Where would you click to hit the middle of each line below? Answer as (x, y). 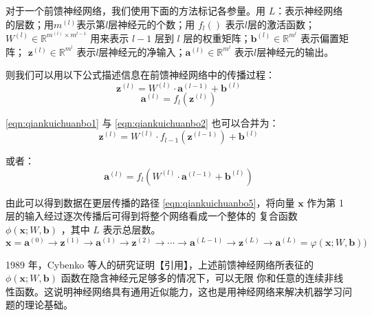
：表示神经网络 (309, 10)
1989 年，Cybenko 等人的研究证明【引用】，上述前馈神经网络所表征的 (160, 264)
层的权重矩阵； (217, 38)
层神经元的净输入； (142, 51)
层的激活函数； (281, 24)
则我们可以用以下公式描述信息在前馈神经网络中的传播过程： (140, 75)
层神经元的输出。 (295, 51)
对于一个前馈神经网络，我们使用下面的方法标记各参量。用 (135, 10)
